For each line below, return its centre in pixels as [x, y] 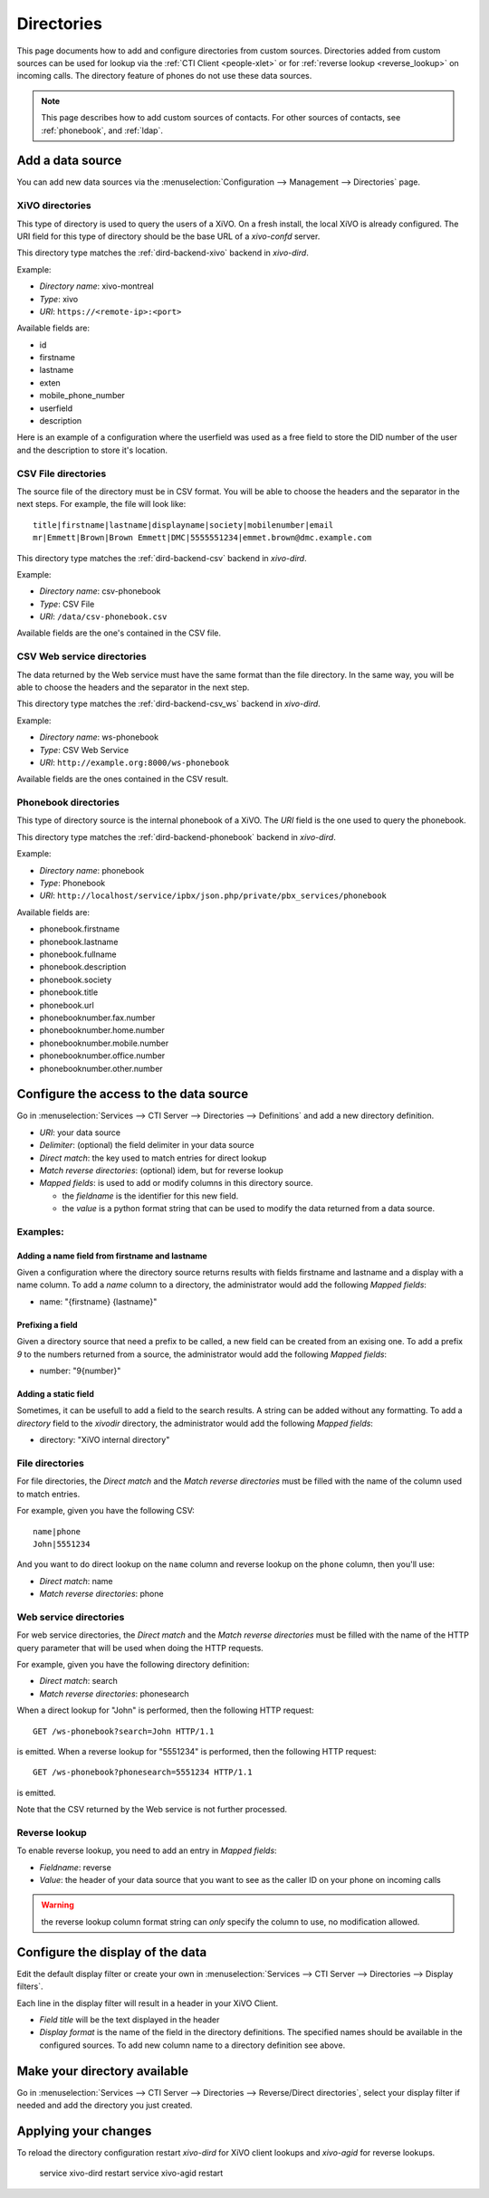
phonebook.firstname [80, 929]
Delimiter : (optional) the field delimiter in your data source [147, 1145]
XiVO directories [54, 205]
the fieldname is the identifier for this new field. [150, 1196]
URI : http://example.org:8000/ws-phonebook [134, 762]
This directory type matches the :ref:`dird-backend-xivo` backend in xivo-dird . [163, 253]
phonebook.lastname [79, 941]
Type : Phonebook [72, 884]
